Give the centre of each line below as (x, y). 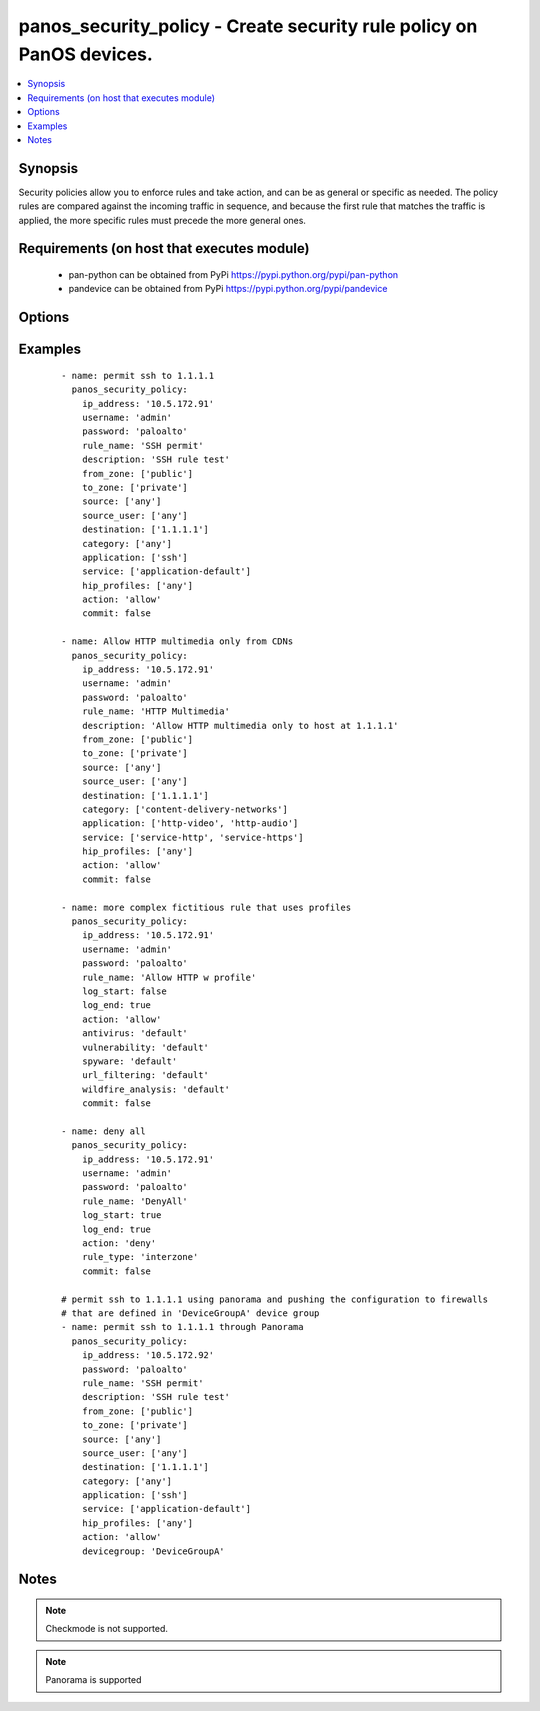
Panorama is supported (93, 1680)
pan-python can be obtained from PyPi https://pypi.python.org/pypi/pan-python (233, 274)
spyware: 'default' (129, 1061)
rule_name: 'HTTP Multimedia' (155, 711)
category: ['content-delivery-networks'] (185, 809)
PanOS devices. (86, 54)
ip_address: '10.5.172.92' (148, 1355)
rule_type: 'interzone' (140, 1257)
